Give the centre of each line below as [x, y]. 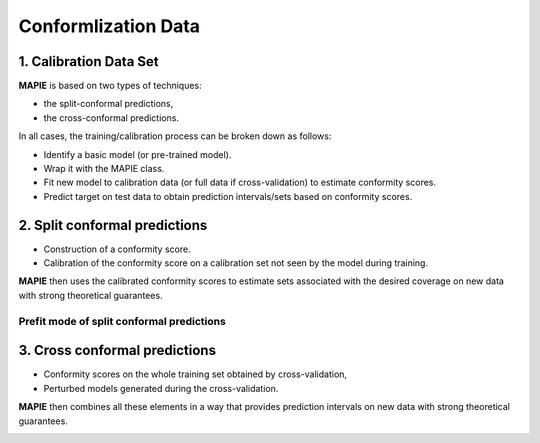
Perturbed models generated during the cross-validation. [161, 388]
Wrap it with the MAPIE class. [104, 169]
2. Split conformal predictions [113, 225]
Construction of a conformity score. [117, 249]
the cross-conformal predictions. [111, 117]
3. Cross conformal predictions [117, 350]
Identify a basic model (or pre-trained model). [137, 154]
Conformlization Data [109, 26]
